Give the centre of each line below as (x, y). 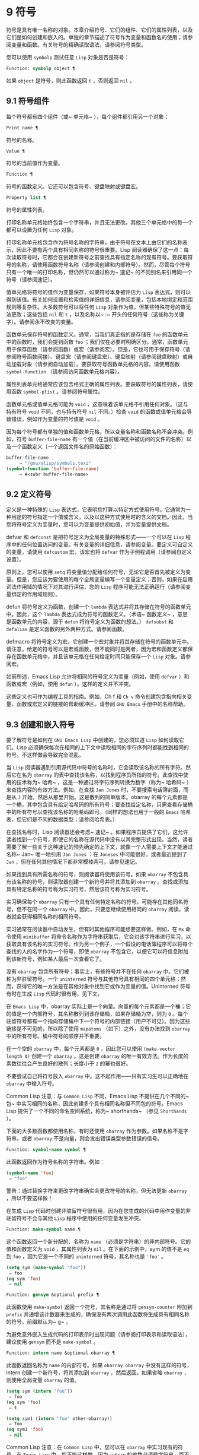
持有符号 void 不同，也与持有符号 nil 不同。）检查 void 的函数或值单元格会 (97, 412)
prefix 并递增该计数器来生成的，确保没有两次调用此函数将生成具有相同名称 (98, 1314)
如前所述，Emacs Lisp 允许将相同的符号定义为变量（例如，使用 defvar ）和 (98, 677)
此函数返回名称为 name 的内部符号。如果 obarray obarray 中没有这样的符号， (99, 1365)
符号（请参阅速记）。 (31, 280)
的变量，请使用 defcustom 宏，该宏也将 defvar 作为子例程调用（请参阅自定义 (99, 552)
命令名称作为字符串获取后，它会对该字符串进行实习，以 (123, 937)
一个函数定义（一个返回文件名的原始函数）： (64, 446)
